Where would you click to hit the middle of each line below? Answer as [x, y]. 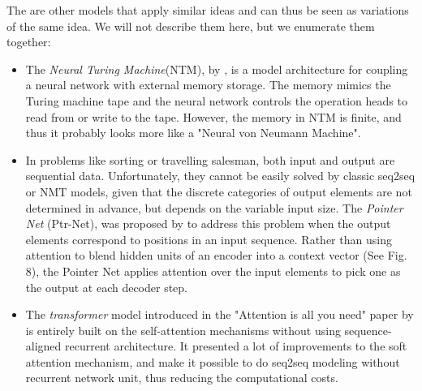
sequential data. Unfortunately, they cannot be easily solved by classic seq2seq [220, 176]
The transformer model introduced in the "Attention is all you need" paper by [220, 314]
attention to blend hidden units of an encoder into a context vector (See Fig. [216, 255]
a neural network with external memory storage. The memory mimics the [208, 85]
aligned [43, 346]
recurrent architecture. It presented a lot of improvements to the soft [236, 346]
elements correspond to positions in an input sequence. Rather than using [209, 239]
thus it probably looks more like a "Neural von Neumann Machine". [193, 133]
